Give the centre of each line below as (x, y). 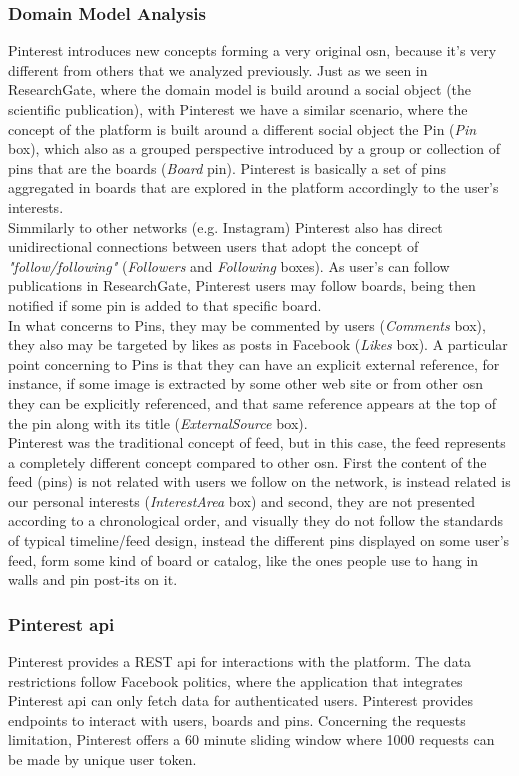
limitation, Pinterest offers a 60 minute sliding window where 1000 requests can (251, 739)
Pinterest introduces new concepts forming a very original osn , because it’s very (252, 50)
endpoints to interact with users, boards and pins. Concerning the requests (237, 719)
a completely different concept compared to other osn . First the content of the (247, 461)
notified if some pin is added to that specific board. (165, 304)
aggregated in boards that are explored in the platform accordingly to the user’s (253, 187)
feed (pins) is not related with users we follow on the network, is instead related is (259, 481)
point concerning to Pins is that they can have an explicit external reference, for (254, 363)
